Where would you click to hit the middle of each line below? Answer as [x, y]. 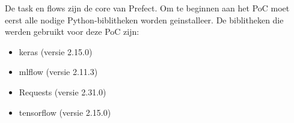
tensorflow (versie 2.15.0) [65, 112]
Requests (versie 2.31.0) [63, 91]
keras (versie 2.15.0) [56, 51]
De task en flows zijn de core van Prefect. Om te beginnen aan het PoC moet [147, 8]
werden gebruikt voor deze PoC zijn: [72, 31]
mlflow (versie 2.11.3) [58, 72]
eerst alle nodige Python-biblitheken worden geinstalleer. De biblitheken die [144, 19]
